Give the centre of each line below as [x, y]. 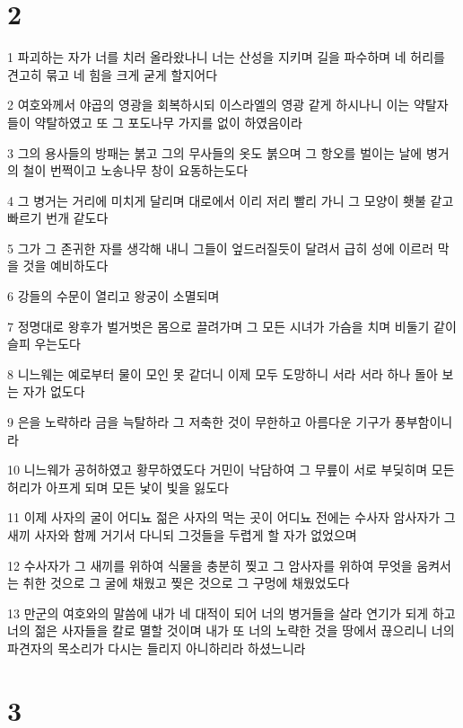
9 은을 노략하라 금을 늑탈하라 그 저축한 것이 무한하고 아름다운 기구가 [199, 422]
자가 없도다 [54, 391]
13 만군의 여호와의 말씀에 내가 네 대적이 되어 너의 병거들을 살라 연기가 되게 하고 [231, 613]
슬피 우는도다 [44, 344]
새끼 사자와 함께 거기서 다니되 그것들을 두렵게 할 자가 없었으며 [182, 535]
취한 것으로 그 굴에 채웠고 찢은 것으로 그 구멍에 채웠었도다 [186, 583]
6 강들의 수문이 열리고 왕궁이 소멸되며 [114, 296]
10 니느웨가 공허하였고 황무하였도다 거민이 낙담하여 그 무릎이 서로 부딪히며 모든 [231, 470]
